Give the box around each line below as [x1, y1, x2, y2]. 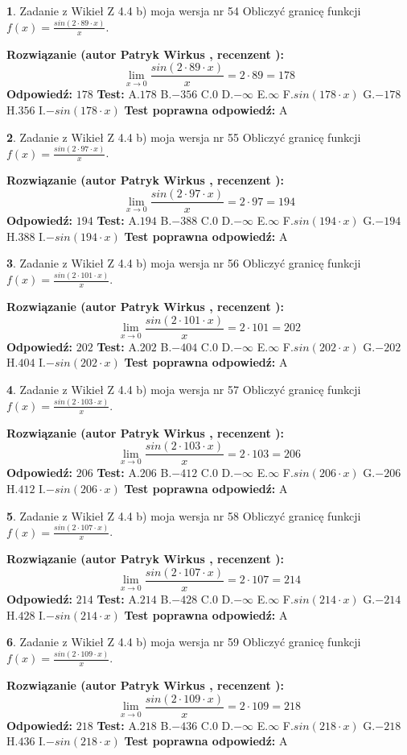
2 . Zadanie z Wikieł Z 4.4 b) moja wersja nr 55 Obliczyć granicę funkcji [6, 128, 361, 145]
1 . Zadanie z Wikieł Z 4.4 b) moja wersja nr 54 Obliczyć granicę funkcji [6, 2, 361, 19]
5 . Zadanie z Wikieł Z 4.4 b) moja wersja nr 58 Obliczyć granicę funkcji [6, 507, 361, 524]
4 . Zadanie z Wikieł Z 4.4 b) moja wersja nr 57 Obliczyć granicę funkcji [6, 380, 361, 397]
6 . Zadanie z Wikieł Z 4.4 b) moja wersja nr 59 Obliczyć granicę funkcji [6, 633, 361, 650]
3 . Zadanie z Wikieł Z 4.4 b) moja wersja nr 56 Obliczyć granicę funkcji [6, 255, 361, 272]
